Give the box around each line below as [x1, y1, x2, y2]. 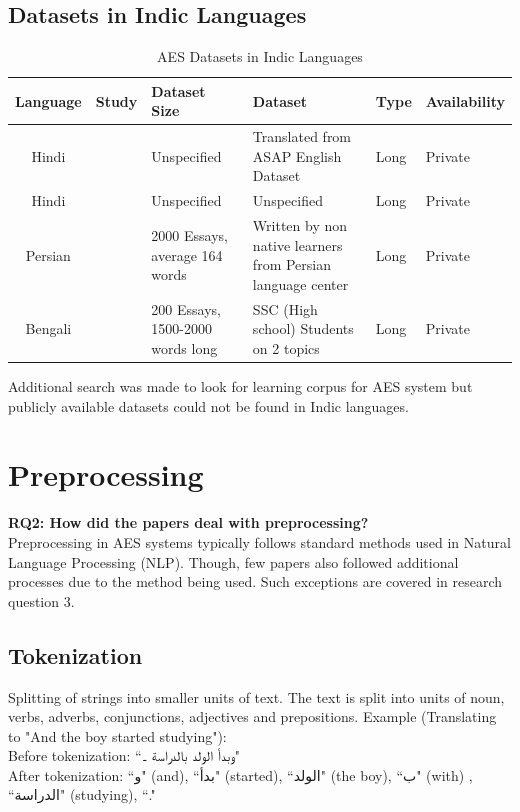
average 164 [151, 244, 223, 265]
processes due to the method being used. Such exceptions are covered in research [8, 571, 503, 592]
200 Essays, [151, 298, 221, 319]
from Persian [252, 254, 331, 275]
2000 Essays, [151, 224, 228, 245]
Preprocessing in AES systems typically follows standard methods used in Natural [8, 531, 511, 552]
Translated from [252, 126, 352, 147]
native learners [252, 234, 343, 255]
